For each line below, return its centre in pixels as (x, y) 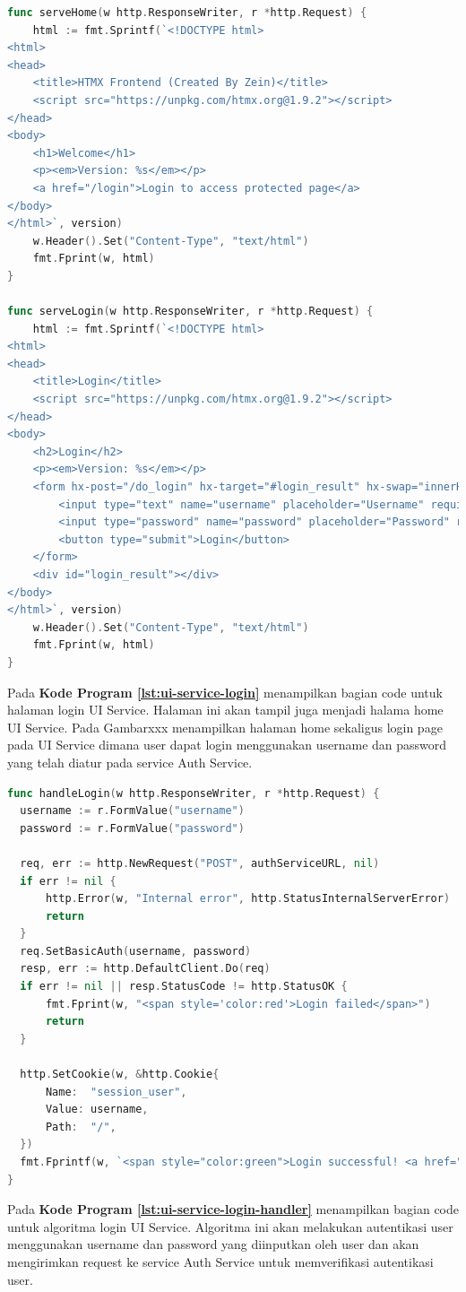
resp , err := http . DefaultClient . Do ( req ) (145, 969)
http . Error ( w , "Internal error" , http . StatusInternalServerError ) (248, 899)
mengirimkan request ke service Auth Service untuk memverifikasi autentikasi (220, 1261)
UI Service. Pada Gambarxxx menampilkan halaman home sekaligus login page (225, 727)
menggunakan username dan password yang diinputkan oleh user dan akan (213, 1244)
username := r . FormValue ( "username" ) (132, 811)
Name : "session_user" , (116, 1092)
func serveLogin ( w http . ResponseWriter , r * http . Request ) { (190, 312)
